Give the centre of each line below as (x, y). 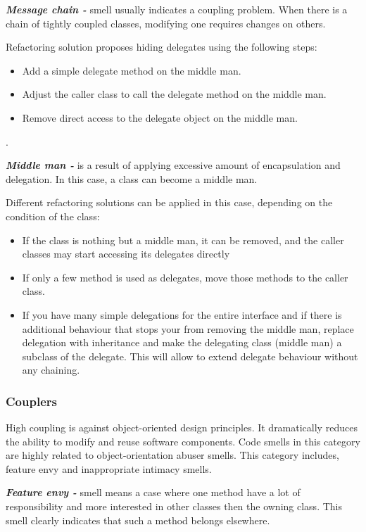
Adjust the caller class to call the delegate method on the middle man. (174, 94)
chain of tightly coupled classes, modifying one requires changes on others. (166, 23)
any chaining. (51, 370)
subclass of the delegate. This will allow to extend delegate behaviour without (190, 356)
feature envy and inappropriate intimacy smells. (109, 468)
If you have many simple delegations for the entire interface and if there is (182, 314)
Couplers (31, 401)
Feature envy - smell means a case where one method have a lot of (153, 492)
